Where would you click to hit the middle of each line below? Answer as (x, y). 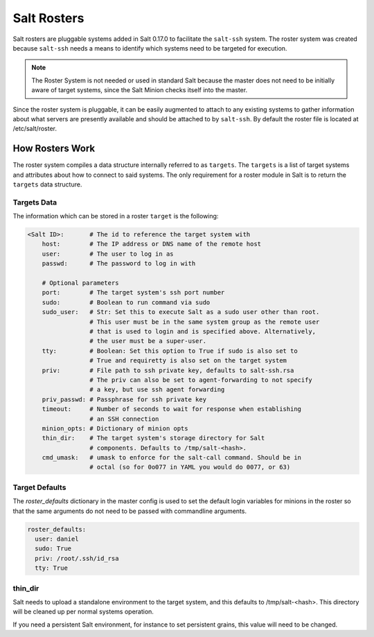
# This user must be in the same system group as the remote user (204, 322)
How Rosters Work (54, 149)
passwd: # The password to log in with (119, 264)
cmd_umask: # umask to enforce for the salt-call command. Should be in (171, 458)
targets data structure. (47, 184)
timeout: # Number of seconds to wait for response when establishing (171, 409)
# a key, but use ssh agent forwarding (157, 390)
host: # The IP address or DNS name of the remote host (152, 244)
